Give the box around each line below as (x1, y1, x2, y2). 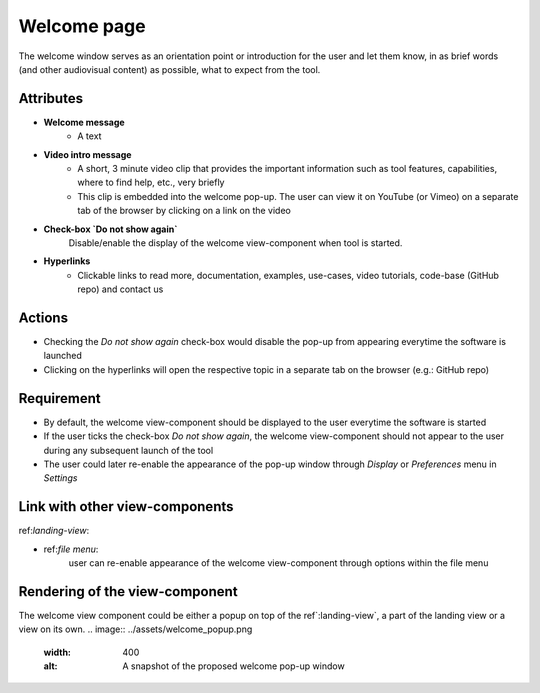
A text (77, 130, 102, 142)
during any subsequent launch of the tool (43, 444, 214, 456)
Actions (18, 309, 69, 326)
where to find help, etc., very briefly (77, 176, 225, 189)
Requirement (18, 390, 102, 407)
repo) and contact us (77, 283, 164, 295)
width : (43, 646, 72, 658)
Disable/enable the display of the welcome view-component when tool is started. (68, 236, 403, 249)
